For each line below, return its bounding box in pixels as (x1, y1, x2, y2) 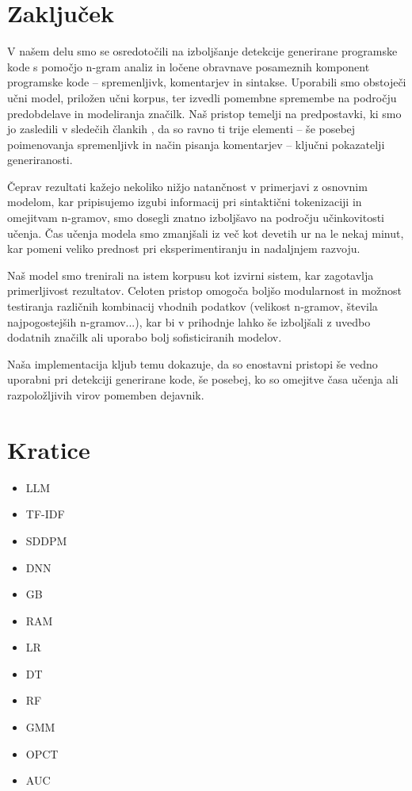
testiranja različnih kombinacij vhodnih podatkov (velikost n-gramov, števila (7, 298, 378, 315)
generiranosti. (7, 151, 73, 168)
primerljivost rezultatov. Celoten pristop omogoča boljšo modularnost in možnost (7, 282, 402, 299)
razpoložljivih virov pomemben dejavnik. (7, 387, 204, 403)
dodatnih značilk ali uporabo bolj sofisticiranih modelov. (7, 329, 282, 346)
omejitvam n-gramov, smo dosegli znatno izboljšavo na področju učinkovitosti (7, 209, 385, 226)
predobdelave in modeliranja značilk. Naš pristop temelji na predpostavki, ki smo (7, 105, 402, 121)
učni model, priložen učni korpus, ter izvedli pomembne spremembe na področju (7, 89, 397, 105)
